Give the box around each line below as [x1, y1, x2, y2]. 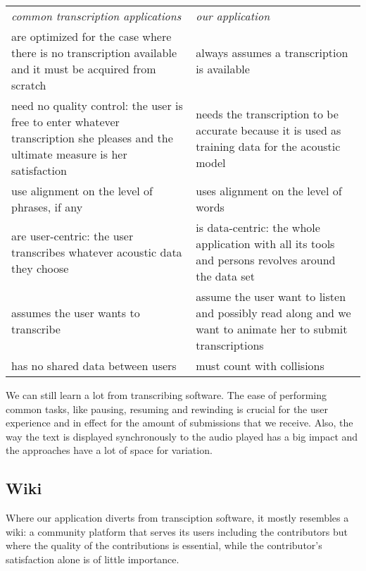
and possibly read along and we [196, 305, 351, 321]
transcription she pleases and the [11, 130, 173, 146]
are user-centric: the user [11, 227, 134, 244]
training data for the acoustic [196, 137, 341, 154]
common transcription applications [11, 8, 182, 24]
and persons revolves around [196, 252, 336, 268]
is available [196, 61, 250, 77]
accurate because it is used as [196, 121, 341, 138]
